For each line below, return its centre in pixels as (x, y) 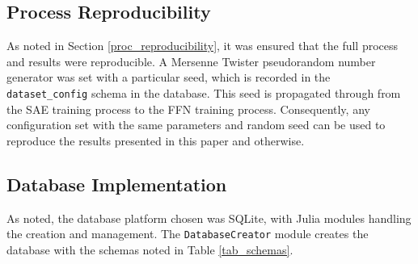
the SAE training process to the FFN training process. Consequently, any (188, 109)
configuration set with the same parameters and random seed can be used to (196, 125)
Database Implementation (117, 184)
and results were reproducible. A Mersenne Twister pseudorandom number (191, 61)
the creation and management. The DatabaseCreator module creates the (188, 234)
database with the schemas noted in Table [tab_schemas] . (150, 249)
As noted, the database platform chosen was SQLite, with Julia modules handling (209, 218)
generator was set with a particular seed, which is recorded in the (169, 77)
